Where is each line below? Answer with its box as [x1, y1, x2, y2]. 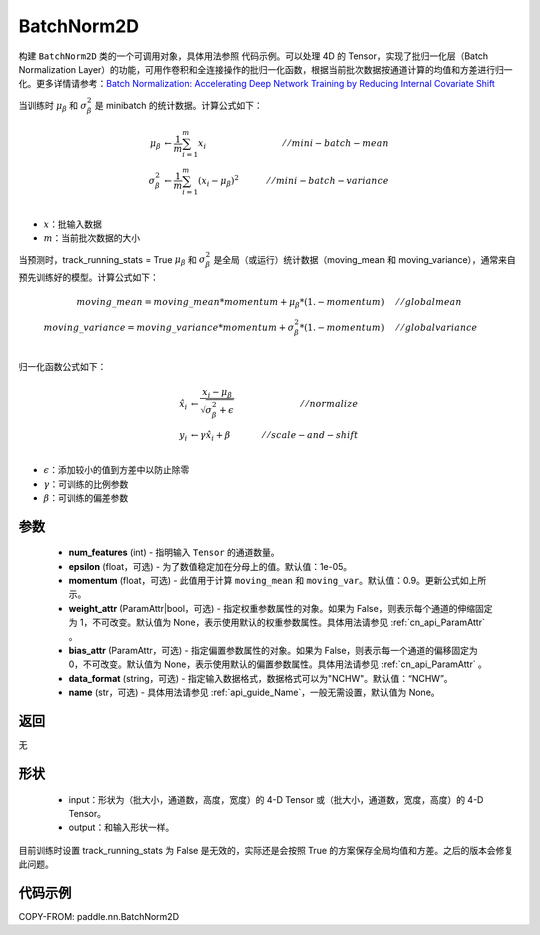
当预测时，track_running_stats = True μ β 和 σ [18, 253, 206, 268]
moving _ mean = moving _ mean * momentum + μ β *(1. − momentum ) [76, 296, 385, 310]
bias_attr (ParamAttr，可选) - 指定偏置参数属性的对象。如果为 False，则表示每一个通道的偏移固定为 [68, 645, 479, 657]
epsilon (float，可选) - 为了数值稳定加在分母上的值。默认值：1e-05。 [68, 560, 353, 572]
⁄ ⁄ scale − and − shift [263, 429, 359, 440]
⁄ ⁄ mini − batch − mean [283, 138, 389, 149]
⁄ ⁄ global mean [396, 296, 462, 308]
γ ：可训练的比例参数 [43, 478, 129, 490]
